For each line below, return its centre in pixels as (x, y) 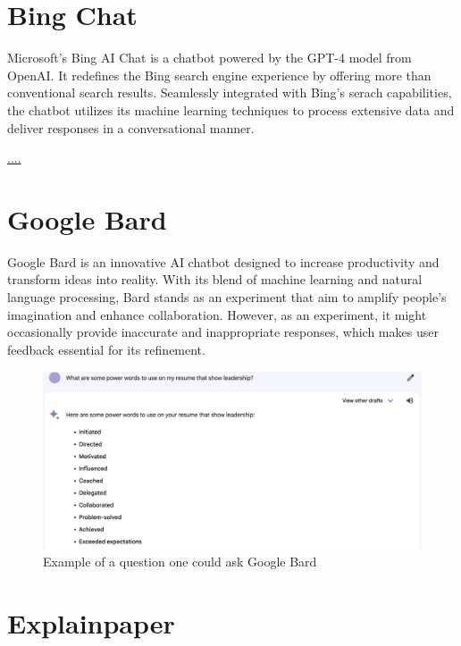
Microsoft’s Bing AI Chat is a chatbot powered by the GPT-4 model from (210, 58)
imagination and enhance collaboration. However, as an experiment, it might (217, 314)
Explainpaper (91, 622)
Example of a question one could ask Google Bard (180, 562)
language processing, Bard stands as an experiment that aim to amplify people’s (227, 297)
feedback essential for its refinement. (106, 349)
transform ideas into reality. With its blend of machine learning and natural (215, 279)
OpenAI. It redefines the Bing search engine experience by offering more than (219, 75)
